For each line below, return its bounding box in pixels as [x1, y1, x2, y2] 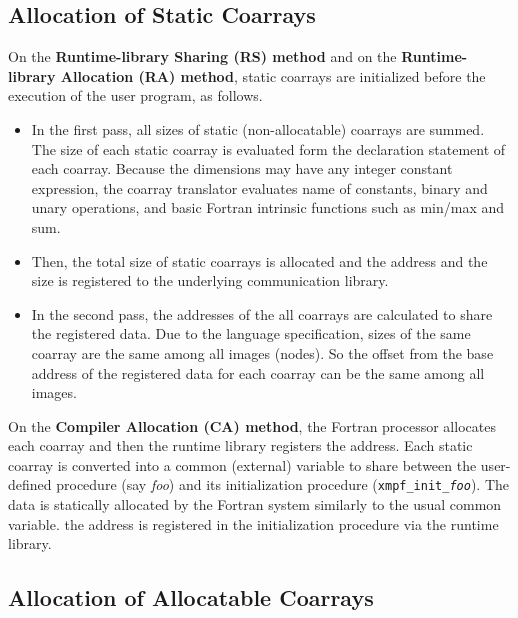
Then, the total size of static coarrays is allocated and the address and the [31, 250, 488, 271]
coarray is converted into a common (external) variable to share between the [8, 454, 477, 475]
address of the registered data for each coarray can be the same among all [31, 362, 485, 383]
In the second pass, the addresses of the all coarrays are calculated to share [31, 303, 493, 324]
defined [8, 474, 52, 495]
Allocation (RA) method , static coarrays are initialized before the [60, 65, 486, 86]
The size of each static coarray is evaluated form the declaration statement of [31, 138, 506, 159]
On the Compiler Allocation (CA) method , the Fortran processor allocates [8, 415, 496, 436]
